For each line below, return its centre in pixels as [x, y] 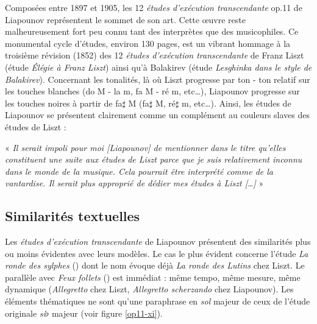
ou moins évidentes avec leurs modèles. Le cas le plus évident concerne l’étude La [157, 253]
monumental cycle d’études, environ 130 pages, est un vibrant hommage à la [148, 43]
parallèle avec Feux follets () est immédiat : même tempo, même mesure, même [153, 277]
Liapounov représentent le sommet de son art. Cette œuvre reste [125, 19]
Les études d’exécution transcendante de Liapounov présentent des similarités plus [158, 241]
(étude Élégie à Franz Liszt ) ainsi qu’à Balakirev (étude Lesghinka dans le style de [158, 67]
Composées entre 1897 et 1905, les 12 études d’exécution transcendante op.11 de [154, 7]
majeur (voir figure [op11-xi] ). [107, 313]
